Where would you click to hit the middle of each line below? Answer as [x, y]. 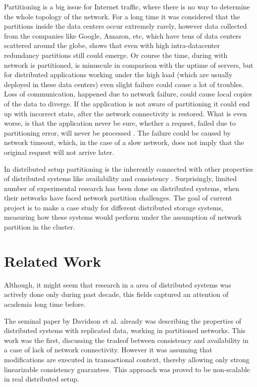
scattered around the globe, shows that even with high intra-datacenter [112, 45]
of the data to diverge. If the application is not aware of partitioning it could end [127, 103]
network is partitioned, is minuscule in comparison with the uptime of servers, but [129, 65]
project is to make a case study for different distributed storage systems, [114, 207]
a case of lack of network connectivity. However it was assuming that [108, 350]
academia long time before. [45, 304]
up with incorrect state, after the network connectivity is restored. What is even [126, 113]
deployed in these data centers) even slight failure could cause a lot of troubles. [124, 84]
